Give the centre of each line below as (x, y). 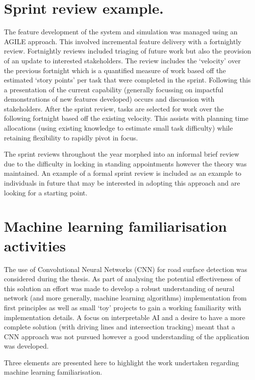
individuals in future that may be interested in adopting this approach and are (122, 183)
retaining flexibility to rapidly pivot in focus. (71, 137)
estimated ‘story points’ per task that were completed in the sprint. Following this (127, 80)
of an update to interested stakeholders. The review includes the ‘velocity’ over (122, 60)
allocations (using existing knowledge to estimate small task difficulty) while (118, 128)
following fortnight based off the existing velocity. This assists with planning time (126, 118)
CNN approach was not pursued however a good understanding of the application (127, 336)
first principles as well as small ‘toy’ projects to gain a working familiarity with (123, 307)
